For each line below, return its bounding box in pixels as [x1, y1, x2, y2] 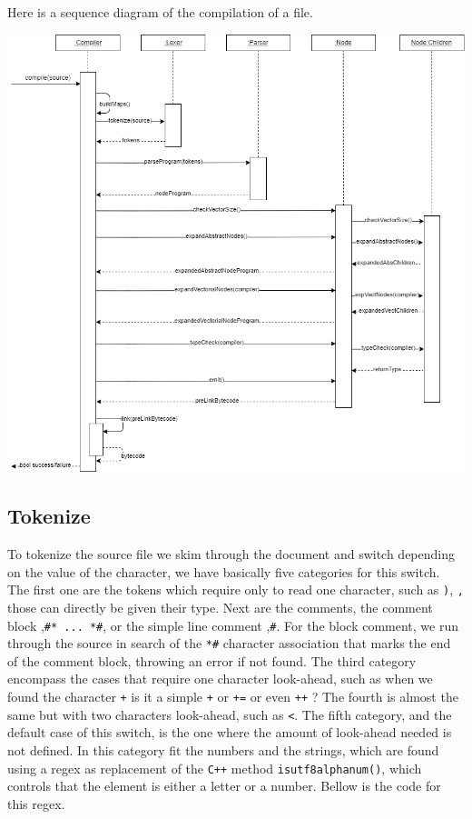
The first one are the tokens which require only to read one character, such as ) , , [7, 580, 464, 599]
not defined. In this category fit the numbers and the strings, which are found [7, 740, 439, 759]
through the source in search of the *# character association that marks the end [7, 634, 451, 653]
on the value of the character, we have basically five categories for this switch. [7, 562, 440, 581]
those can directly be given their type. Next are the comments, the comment [7, 597, 433, 616]
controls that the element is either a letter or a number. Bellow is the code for [7, 776, 441, 795]
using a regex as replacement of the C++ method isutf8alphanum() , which [7, 758, 422, 777]
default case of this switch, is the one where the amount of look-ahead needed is [7, 723, 452, 742]
